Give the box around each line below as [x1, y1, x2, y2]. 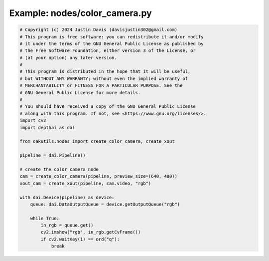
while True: [30, 215, 60, 221]
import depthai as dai [19, 125, 75, 130]
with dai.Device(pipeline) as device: [19, 195, 115, 200]
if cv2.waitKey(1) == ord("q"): [40, 236, 120, 242]
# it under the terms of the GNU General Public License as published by [19, 40, 204, 46]
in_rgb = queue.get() [40, 223, 94, 228]
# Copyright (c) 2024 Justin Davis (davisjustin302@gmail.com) [19, 27, 178, 32]
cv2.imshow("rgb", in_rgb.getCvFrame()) [40, 230, 141, 235]
